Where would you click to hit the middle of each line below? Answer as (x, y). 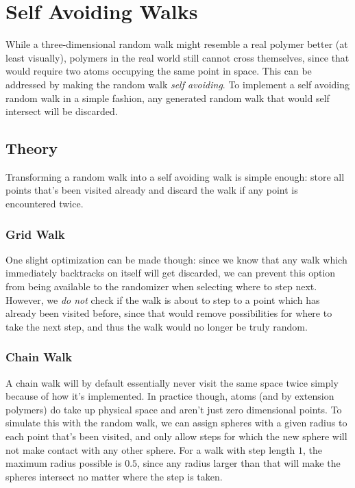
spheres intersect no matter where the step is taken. (114, 476)
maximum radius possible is (64, 463)
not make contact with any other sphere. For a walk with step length (150, 449)
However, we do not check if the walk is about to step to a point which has (163, 299)
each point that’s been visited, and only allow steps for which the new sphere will (176, 436)
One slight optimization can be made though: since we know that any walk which (176, 259)
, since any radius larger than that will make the (239, 463)
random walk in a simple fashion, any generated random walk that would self (168, 98)
